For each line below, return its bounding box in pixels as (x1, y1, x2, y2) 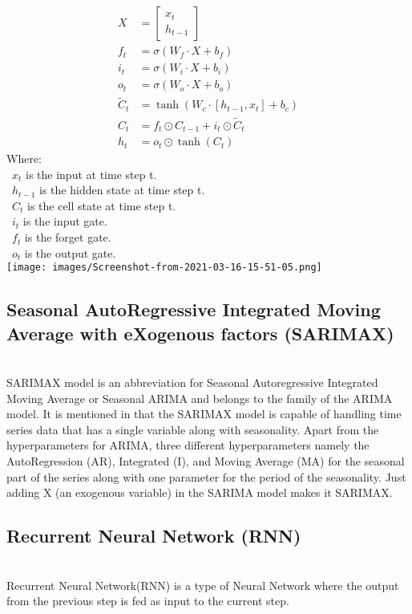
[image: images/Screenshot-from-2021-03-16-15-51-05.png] (6, 262, 322, 274)
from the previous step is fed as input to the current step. (6, 592, 289, 609)
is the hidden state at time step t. (39, 181, 205, 198)
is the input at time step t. (26, 165, 157, 182)
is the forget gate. (24, 229, 111, 246)
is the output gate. (24, 244, 116, 261)
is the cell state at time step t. (27, 197, 176, 213)
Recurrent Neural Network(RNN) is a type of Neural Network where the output (6, 576, 399, 593)
